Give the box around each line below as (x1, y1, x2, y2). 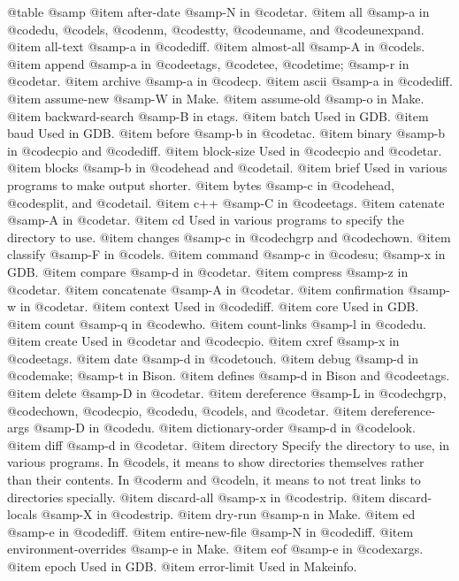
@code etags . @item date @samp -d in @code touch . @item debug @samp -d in (7, 348, 418, 367)
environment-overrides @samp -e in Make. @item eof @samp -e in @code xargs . (7, 539, 424, 558)
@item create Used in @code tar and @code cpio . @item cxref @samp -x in (7, 332, 400, 350)
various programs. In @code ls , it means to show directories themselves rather (7, 453, 425, 471)
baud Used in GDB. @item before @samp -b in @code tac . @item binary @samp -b (7, 124, 446, 142)
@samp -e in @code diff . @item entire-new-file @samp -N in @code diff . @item (7, 522, 414, 540)
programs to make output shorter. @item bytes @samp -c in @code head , (7, 175, 394, 194)
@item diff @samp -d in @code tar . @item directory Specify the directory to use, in (7, 435, 450, 454)
